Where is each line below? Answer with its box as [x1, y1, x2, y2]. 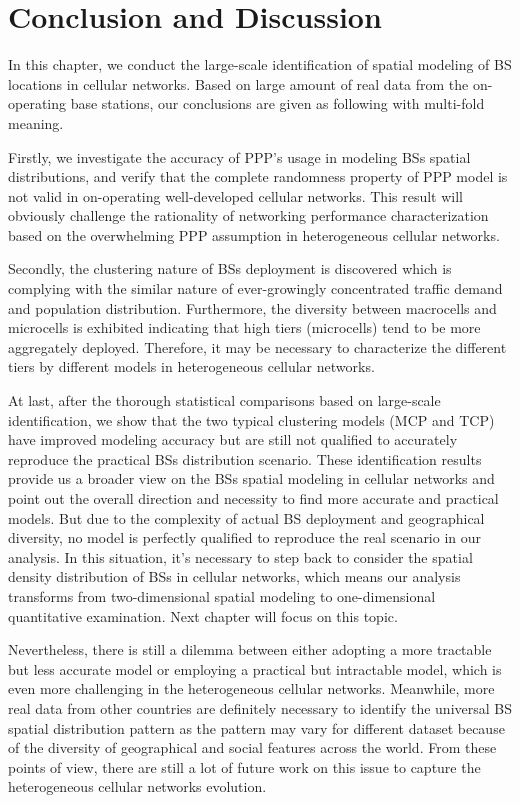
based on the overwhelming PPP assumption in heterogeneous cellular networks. [8, 224, 500, 245]
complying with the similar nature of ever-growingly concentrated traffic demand [8, 278, 503, 299]
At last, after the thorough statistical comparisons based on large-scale [8, 390, 441, 411]
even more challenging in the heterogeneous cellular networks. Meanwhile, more [8, 678, 495, 699]
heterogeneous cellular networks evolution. [8, 776, 267, 797]
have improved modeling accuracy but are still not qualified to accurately [8, 429, 458, 450]
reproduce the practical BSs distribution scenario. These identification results [8, 448, 482, 469]
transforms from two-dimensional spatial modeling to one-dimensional [8, 585, 436, 606]
